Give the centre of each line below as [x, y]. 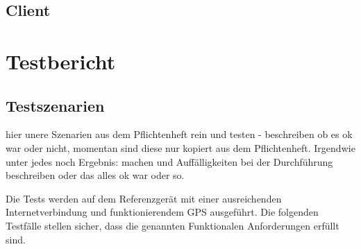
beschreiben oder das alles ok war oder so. [95, 175]
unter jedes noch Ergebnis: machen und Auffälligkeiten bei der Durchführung [169, 161]
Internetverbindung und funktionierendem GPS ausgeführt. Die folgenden [162, 212]
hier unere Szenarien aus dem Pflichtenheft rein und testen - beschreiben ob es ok [179, 134]
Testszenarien [55, 105]
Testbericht [61, 61]
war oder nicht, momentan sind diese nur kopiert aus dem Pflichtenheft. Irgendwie [180, 147]
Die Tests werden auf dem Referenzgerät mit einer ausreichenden [144, 198]
